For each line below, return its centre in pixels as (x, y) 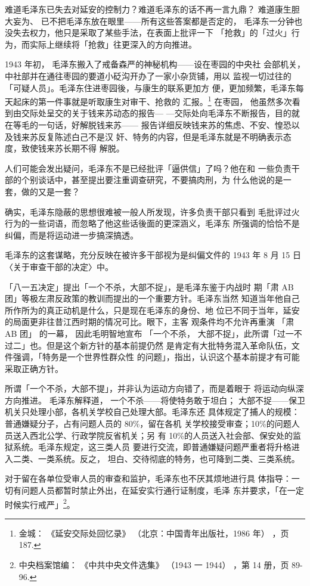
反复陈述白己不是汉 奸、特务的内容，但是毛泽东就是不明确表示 (160, 136)
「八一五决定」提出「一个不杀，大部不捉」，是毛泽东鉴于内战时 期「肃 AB (149, 286)
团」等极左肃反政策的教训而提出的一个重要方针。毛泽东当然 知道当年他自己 (152, 298)
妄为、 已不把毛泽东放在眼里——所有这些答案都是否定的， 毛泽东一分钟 (154, 21)
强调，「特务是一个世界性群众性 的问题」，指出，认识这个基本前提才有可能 (156, 357)
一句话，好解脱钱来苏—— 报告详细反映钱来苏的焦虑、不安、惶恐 (165, 125)
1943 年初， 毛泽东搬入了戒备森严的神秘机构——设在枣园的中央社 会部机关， (155, 64)
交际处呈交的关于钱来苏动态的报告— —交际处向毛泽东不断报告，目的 (156, 113)
